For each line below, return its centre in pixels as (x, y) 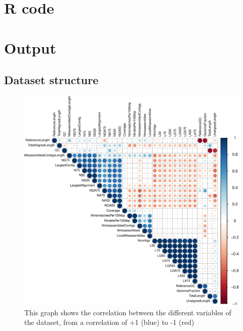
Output (30, 47)
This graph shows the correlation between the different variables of (128, 312)
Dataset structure (51, 80)
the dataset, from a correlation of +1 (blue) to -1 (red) (109, 322)
